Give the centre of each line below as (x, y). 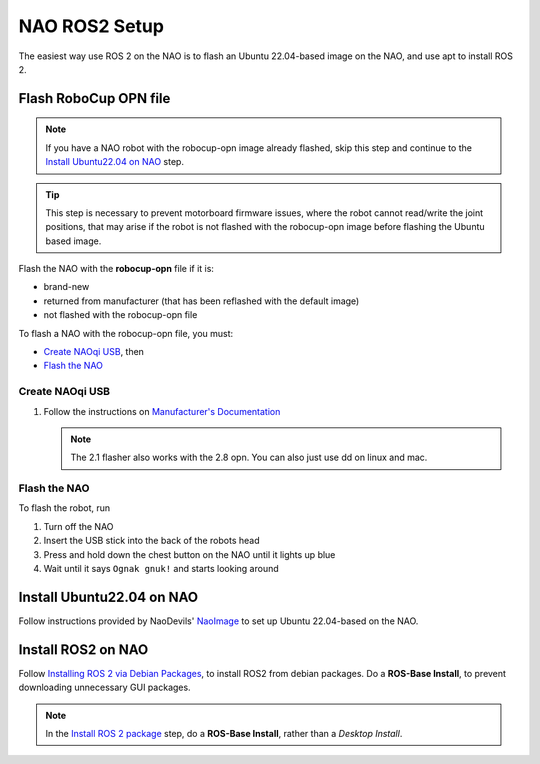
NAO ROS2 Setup (91, 26)
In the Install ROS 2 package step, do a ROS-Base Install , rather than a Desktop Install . (224, 734)
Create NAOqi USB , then (94, 352)
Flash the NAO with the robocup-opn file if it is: (116, 269)
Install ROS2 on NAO (83, 649)
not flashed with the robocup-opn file (120, 315)
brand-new (66, 287)
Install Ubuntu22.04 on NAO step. (115, 162)
